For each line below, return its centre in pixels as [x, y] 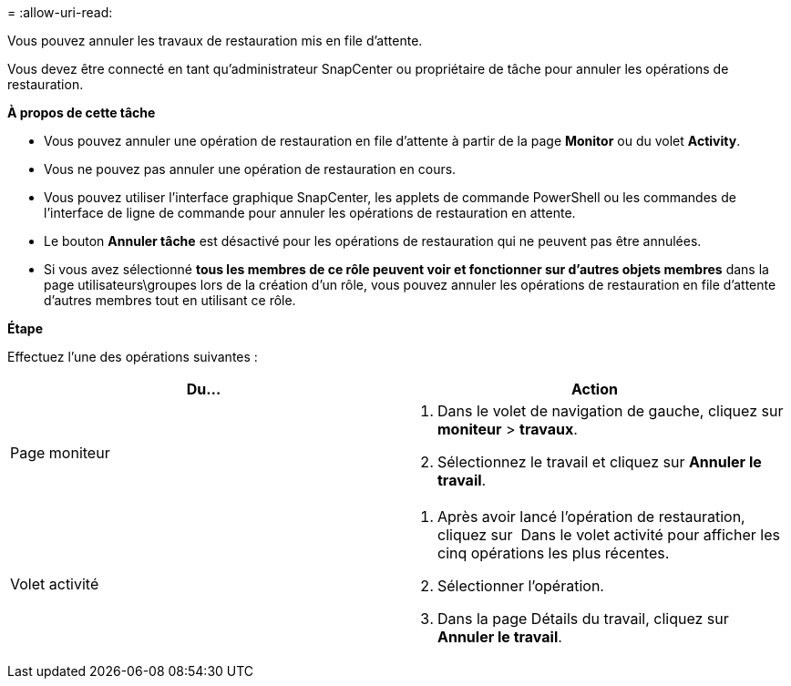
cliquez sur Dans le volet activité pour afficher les [609, 535]
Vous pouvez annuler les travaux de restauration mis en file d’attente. [215, 41]
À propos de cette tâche [82, 113]
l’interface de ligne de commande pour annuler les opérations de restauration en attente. [310, 213]
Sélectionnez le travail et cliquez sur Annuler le [600, 462]
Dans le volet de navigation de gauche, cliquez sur [611, 411]
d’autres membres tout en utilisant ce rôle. [170, 300]
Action [595, 389]
